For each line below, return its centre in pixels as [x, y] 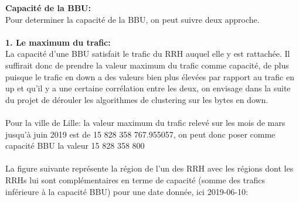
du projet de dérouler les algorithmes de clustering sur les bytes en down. [137, 99]
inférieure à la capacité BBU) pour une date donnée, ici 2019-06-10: [127, 191]
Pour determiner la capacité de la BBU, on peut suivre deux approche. [132, 19]
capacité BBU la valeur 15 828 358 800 [75, 145]
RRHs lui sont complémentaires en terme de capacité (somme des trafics [135, 179]
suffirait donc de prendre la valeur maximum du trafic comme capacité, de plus [147, 65]
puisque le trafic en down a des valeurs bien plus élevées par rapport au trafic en [150, 76]
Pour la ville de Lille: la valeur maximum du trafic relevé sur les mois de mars [145, 122]
